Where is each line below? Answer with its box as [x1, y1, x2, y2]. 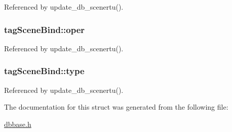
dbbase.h [4, 118, 31, 129]
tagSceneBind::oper [4, 23, 85, 36]
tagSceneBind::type [4, 64, 85, 77]
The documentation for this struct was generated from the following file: [4, 102, 228, 112]
